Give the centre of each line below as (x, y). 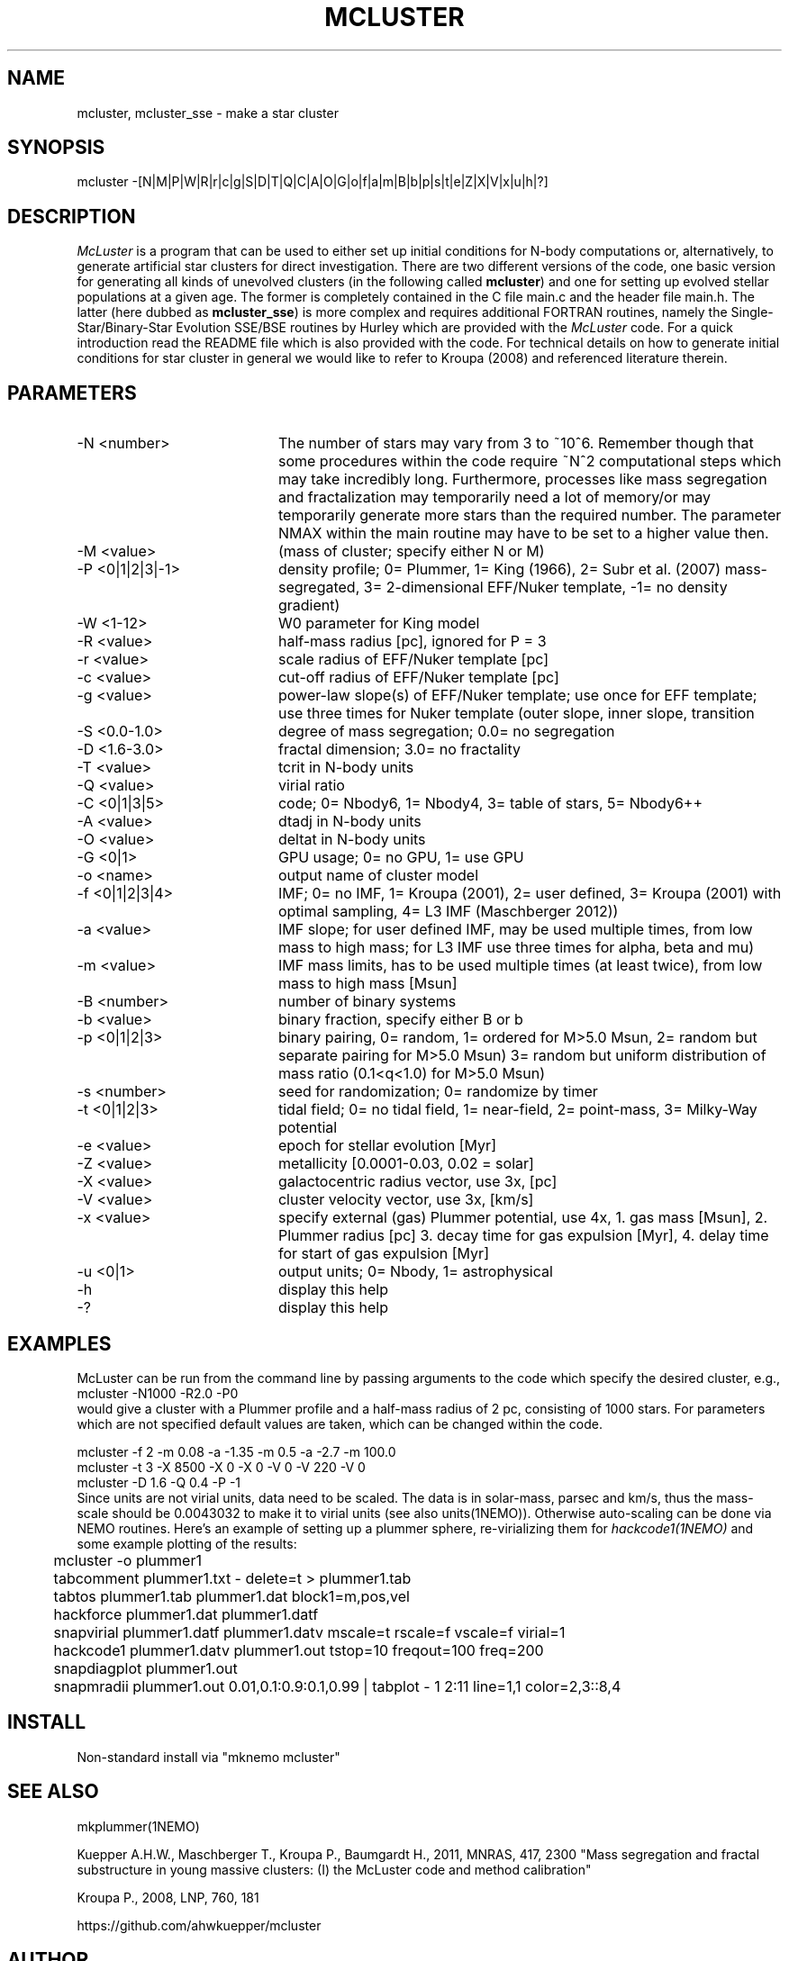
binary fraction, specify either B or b (400, 1020)
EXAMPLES (59, 1343)
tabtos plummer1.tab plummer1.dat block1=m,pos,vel (231, 1596)
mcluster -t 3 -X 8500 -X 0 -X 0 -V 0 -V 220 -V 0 (221, 1467)
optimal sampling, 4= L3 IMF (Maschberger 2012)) (448, 912)
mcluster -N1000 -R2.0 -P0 (158, 1393)
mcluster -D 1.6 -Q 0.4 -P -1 (159, 1482)
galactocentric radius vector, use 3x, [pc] (417, 1182)
